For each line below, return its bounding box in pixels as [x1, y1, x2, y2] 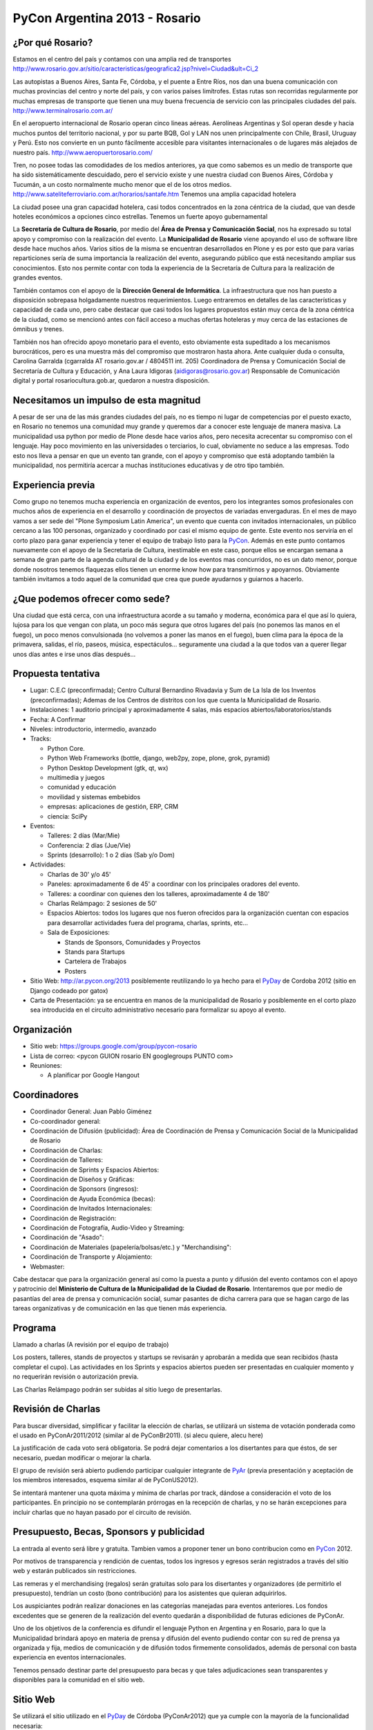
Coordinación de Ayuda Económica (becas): [30, 1194, 155, 1203]
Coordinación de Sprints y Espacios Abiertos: [30, 1165, 160, 1174]
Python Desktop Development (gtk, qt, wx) [47, 763, 169, 772]
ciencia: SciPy [47, 812, 88, 820]
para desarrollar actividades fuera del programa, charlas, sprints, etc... [47, 918, 249, 927]
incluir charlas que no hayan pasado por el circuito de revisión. [12, 1508, 192, 1516]
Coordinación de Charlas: [30, 1146, 103, 1154]
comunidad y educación [47, 783, 117, 792]
